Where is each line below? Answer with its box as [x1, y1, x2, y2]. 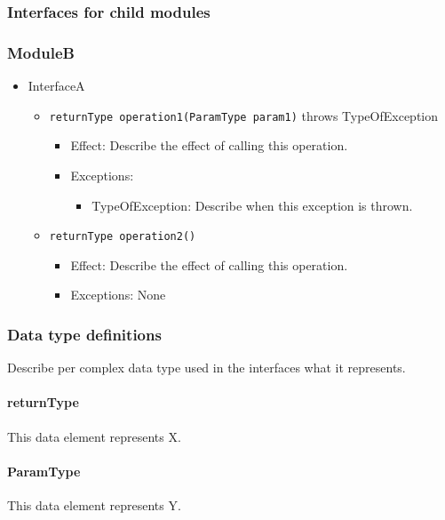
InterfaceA [28, 76, 85, 95]
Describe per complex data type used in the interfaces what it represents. [7, 358, 406, 377]
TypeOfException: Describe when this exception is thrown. [91, 196, 413, 214]
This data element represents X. [7, 427, 181, 445]
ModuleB [7, 41, 75, 63]
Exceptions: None [70, 285, 166, 304]
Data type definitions [7, 323, 162, 345]
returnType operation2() [49, 230, 196, 244]
